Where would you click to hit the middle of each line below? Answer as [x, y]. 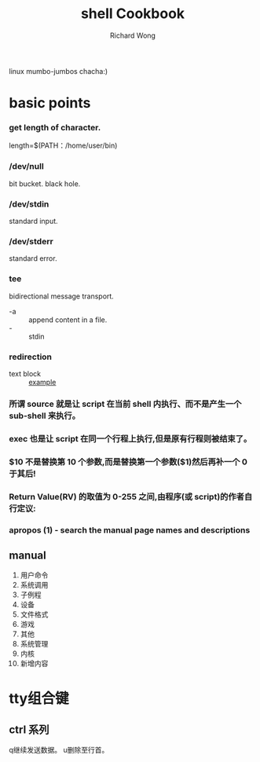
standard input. [33, 222]
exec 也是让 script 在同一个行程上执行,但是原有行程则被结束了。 [130, 438]
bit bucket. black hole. [45, 183]
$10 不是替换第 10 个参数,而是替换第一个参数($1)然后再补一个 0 [128, 462]
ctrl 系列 [29, 729]
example [42, 382]
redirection [31, 357]
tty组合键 [39, 698]
